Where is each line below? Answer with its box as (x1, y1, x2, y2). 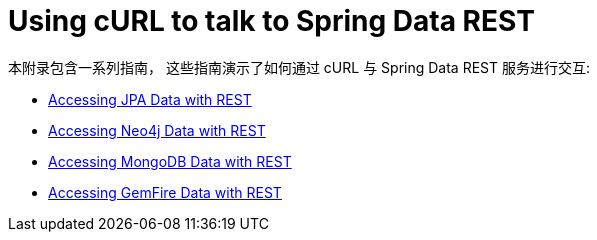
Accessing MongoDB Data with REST (48, 152, 292, 170)
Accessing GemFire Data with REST (48, 183, 282, 201)
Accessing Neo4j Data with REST (48, 121, 266, 139)
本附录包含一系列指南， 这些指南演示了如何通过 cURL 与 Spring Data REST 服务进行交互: (8, 58, 590, 76)
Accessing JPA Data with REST (48, 90, 252, 108)
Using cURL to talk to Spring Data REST (8, 4, 535, 38)
